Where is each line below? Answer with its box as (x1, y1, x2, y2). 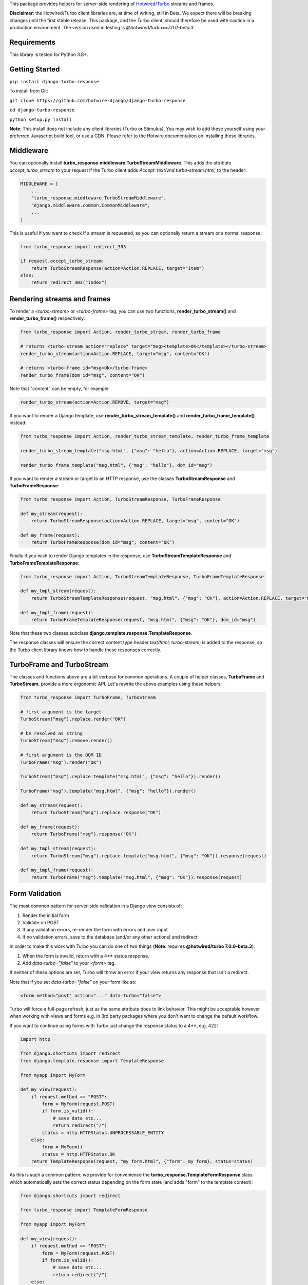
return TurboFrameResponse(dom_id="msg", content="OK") (31, 540, 175, 545)
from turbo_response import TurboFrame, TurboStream (20, 694, 156, 701)
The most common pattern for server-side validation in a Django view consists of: (9, 903, 182, 909)
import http (20, 1036, 51, 1042)
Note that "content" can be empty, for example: (9, 385, 110, 392)
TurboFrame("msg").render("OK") (20, 759, 102, 765)
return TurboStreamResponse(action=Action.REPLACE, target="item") (31, 265, 205, 271)
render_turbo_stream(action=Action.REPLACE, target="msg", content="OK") (20, 351, 210, 357)
